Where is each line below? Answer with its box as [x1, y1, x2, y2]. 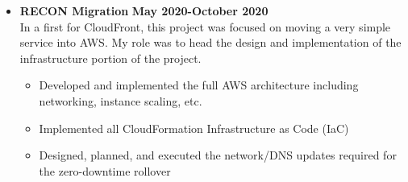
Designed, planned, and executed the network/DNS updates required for [39, 147, 397, 163]
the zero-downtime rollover [39, 162, 171, 179]
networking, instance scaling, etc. [39, 92, 202, 109]
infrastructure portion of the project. [19, 49, 202, 66]
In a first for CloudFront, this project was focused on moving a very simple [19, 18, 391, 35]
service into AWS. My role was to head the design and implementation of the [19, 34, 402, 51]
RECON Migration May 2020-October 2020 [19, 2, 269, 19]
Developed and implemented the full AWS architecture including [39, 77, 359, 93]
